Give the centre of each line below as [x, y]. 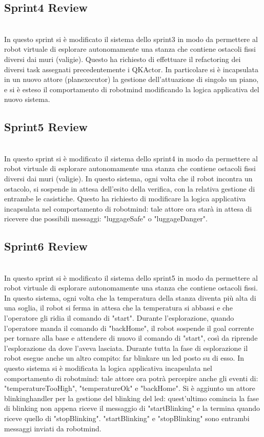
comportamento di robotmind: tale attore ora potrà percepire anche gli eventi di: [131, 378]
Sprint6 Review [46, 246]
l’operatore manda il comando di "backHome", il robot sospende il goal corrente [129, 328]
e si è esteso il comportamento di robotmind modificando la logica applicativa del [132, 89]
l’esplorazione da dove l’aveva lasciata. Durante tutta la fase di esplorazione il [126, 348]
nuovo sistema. [27, 99]
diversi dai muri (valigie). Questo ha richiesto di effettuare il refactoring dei [123, 59]
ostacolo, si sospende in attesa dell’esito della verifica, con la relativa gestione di [130, 188]
